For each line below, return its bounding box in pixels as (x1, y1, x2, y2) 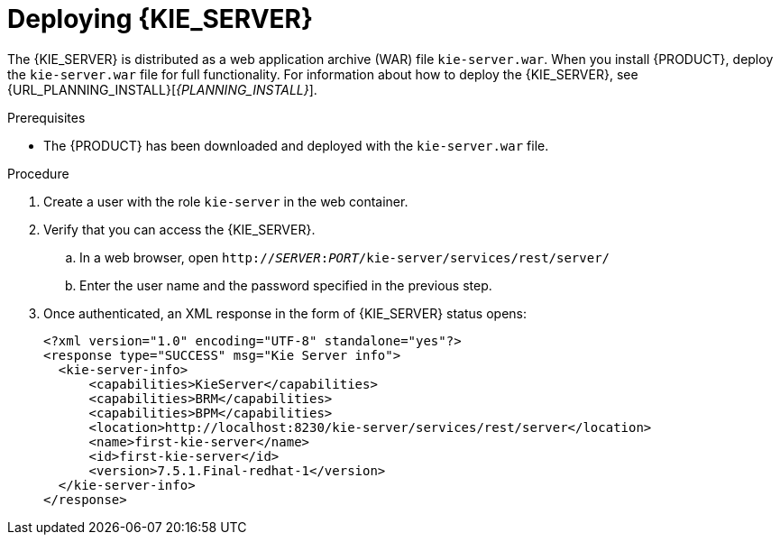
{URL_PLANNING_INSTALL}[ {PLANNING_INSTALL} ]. (7, 81, 317, 97)
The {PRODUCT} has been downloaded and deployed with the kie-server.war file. (43, 137, 549, 153)
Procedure (7, 165, 69, 181)
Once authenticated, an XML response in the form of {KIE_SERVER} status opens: (43, 305, 527, 321)
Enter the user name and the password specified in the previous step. (79, 277, 492, 293)
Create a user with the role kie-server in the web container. (43, 193, 408, 209)
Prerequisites (7, 109, 86, 125)
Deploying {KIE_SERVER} (7, 4, 314, 34)
